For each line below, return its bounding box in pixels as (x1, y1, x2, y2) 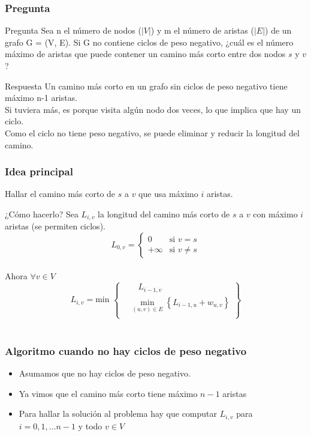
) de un (265, 24, 292, 37)
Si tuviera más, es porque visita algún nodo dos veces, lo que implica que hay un (5, 103, 301, 115)
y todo (78, 419, 102, 432)
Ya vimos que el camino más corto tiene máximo (19, 387, 198, 399)
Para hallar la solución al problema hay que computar (19, 407, 218, 420)
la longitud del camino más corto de (98, 207, 230, 220)
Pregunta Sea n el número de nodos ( (5, 24, 141, 37)
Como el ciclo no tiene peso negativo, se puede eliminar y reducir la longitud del (5, 126, 300, 139)
